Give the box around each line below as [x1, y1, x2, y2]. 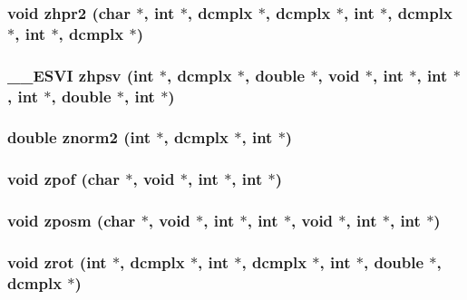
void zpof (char [7, 168, 121, 190]
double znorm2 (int [7, 126, 151, 149]
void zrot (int [7, 250, 107, 273]
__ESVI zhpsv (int [7, 63, 154, 86]
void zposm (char [7, 209, 136, 232]
